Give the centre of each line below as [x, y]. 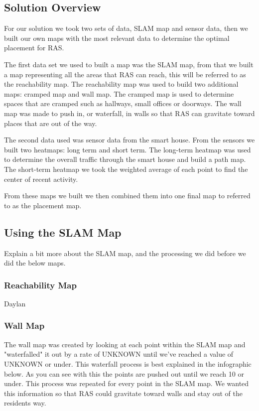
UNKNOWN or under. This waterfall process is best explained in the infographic [128, 363]
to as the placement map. [43, 205]
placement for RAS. [34, 48]
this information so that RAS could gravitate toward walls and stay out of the [123, 393]
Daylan [15, 303]
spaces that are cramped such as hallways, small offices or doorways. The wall [123, 103]
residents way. [25, 403]
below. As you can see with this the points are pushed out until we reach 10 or [124, 373]
